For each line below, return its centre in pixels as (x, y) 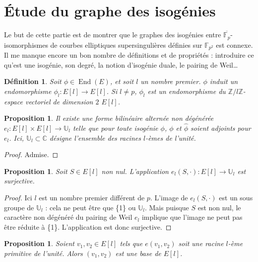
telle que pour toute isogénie (115, 128)
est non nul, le (219, 207)
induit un (224, 81)
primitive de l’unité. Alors (43, 253)
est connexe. (234, 44)
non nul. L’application (135, 171)
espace (13, 101)
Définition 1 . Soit (33, 81)
